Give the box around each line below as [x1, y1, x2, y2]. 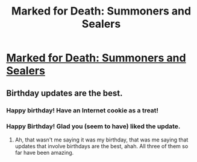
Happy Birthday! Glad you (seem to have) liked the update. [6, 122, 181, 131]
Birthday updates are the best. [6, 88, 123, 98]
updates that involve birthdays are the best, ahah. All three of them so [14, 142, 189, 149]
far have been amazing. [14, 149, 74, 156]
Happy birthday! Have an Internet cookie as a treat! [6, 106, 158, 114]
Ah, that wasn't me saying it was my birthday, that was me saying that [14, 136, 189, 143]
